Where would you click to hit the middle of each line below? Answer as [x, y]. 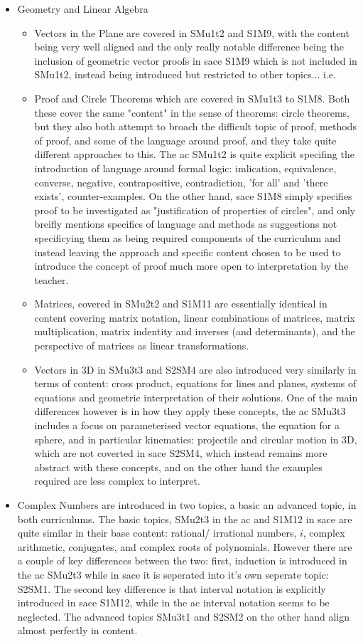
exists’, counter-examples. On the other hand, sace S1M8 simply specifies [193, 196]
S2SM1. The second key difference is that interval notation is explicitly [172, 588]
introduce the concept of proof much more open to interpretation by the [191, 266]
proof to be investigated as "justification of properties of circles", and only [195, 210]
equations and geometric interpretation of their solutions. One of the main [196, 397]
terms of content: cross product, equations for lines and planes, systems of [195, 383]
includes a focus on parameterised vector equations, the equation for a [187, 425]
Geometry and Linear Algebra [83, 9]
